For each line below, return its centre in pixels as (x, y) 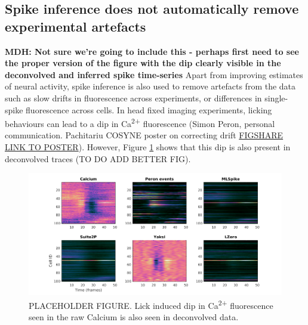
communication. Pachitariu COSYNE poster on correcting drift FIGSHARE (144, 135)
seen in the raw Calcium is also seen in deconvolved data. (134, 317)
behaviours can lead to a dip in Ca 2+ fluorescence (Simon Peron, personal (140, 123)
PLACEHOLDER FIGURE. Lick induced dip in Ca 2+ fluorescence (151, 304)
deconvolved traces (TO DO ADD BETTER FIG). (98, 158)
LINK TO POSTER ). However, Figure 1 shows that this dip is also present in (148, 147)
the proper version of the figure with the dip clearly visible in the (143, 63)
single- (276, 97)
